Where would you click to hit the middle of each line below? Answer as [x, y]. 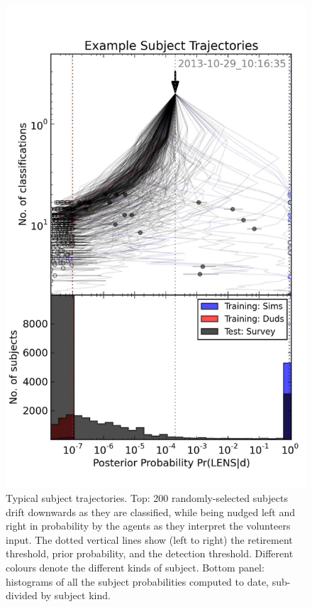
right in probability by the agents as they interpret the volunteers [148, 526]
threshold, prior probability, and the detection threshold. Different [150, 553]
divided [22, 595]
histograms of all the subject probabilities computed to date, [138, 581]
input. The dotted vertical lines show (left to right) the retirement [149, 539]
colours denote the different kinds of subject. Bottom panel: [135, 568]
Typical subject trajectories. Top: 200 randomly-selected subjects [147, 498]
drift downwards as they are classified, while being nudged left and [151, 512]
